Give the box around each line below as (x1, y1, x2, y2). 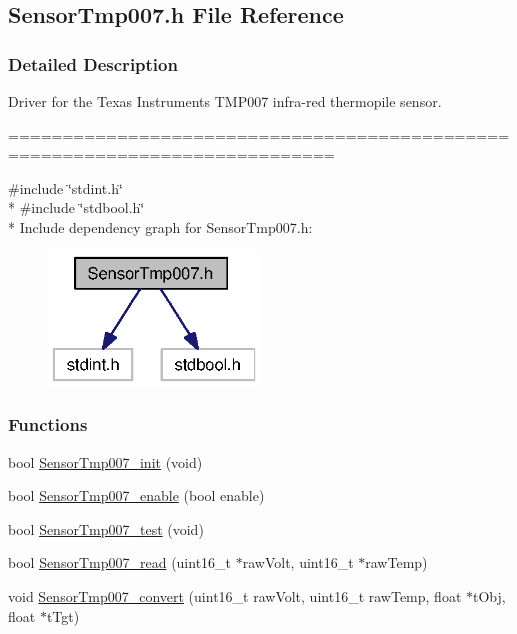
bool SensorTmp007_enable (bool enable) (8, 485, 265, 506)
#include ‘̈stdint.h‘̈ (8, 177, 123, 198)
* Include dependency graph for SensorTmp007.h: (8, 216, 313, 237)
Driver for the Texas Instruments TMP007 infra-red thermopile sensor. (8, 91, 442, 111)
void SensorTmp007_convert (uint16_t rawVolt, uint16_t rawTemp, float (8, 586, 462, 606)
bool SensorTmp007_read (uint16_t (8, 552, 232, 573)
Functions (8, 412, 88, 437)
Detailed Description (8, 51, 178, 76)
